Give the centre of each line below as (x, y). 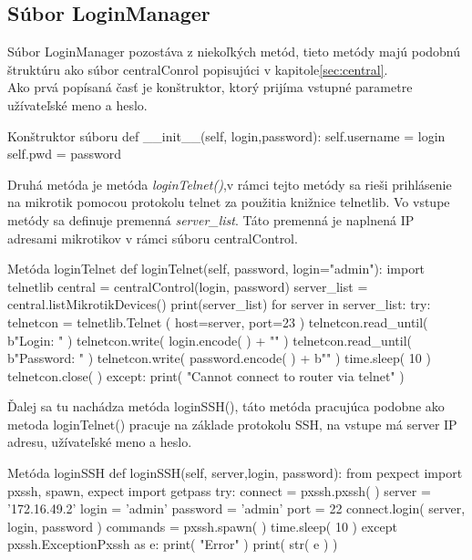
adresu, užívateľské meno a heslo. (100, 442)
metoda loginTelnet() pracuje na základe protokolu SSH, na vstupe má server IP (232, 424)
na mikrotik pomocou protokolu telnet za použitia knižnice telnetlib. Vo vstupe (229, 202)
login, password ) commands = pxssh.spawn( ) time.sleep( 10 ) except (202, 526)
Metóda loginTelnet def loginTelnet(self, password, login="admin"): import (216, 269)
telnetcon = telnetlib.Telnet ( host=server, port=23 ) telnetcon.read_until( (218, 321)
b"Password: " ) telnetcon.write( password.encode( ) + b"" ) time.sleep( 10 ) (219, 358)
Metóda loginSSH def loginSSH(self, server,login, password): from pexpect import (235, 473)
